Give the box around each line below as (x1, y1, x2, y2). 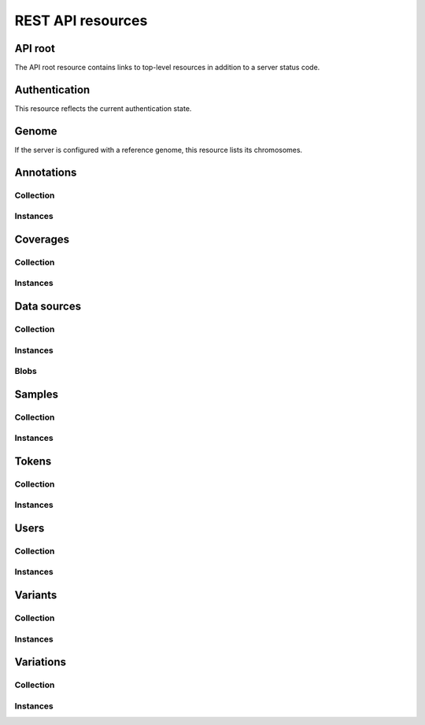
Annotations (14, 165, 77, 179)
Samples (14, 387, 59, 401)
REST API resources (14, 12, 148, 29)
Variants (14, 589, 57, 602)
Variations (14, 656, 67, 669)
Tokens (14, 454, 52, 468)
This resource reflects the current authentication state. (14, 103, 192, 113)
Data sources (14, 299, 82, 313)
